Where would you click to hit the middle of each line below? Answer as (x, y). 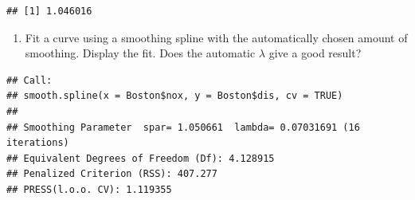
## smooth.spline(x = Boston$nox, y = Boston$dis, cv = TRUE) (175, 96)
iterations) (38, 143)
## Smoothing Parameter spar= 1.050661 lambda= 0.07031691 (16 (183, 127)
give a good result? (315, 53)
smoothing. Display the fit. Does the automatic (140, 53)
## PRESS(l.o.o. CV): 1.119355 (89, 189)
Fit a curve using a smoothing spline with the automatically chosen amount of (216, 37)
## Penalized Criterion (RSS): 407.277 (112, 174)
